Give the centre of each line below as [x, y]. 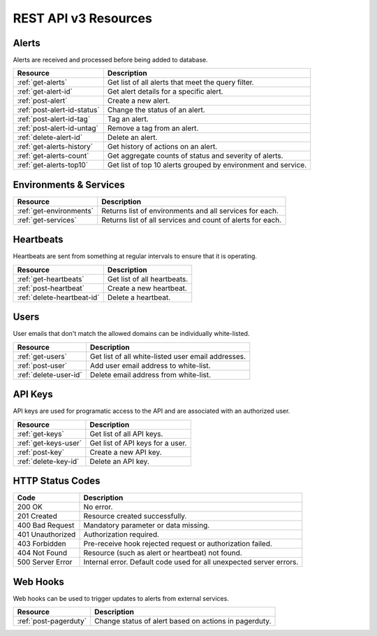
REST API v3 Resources [83, 18]
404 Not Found [42, 553]
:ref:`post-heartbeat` [51, 288]
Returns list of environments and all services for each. [190, 211]
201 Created [37, 516]
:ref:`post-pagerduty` [52, 621]
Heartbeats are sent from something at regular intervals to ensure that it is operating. [135, 256]
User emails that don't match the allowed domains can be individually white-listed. [131, 334]
